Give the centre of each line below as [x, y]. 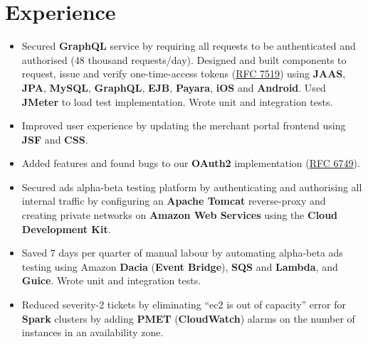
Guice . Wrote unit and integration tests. [111, 280]
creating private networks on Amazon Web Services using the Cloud [180, 215]
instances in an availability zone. [93, 332]
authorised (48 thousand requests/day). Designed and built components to [184, 59]
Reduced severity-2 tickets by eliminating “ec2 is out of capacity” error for [184, 305]
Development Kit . [66, 229]
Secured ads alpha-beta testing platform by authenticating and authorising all [192, 187]
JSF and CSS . [55, 139]
